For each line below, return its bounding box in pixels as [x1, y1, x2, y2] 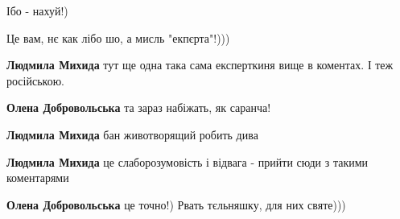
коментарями [6, 169, 69, 186]
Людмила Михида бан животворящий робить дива [6, 126, 258, 143]
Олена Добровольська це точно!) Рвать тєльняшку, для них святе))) [6, 196, 346, 213]
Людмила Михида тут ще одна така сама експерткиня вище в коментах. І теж [6, 56, 394, 73]
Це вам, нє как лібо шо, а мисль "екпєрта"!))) [6, 29, 230, 46]
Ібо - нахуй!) [6, 2, 68, 19]
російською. [6, 72, 64, 89]
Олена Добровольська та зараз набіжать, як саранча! [6, 99, 271, 116]
